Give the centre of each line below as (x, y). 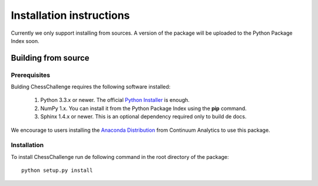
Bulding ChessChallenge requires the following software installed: (91, 87)
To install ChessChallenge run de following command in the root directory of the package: (120, 157)
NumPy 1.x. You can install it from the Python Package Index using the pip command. (143, 108)
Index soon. (25, 41)
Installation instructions (70, 15)
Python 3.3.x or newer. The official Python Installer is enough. (115, 100)
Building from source (50, 58)
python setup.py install (57, 170)
